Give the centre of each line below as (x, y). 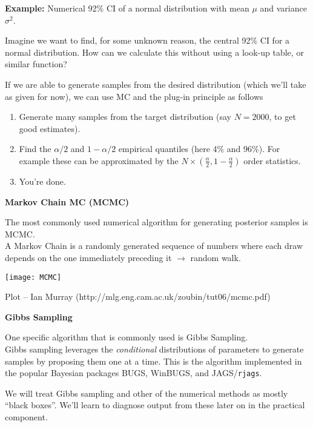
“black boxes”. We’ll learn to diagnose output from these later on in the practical (155, 405)
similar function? (36, 64)
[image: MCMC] (33, 277)
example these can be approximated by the (99, 160)
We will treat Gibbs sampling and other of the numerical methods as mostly (147, 393)
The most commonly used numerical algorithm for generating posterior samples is (156, 222)
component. (26, 416)
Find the (35, 149)
